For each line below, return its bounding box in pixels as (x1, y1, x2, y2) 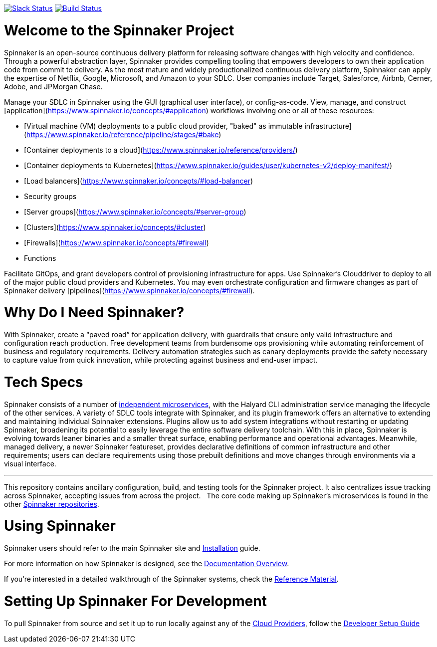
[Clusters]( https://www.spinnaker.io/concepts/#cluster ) (24, 222, 206, 231)
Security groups (24, 192, 77, 201)
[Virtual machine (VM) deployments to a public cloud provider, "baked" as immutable (24, 121, 303, 130)
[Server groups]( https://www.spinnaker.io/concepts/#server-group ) (24, 207, 246, 216)
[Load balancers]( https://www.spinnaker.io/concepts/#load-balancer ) (24, 176, 253, 185)
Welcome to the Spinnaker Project (4, 21, 234, 39)
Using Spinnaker (4, 517, 116, 535)
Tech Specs (4, 373, 83, 391)
